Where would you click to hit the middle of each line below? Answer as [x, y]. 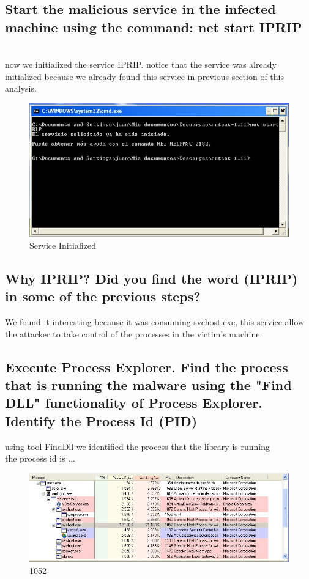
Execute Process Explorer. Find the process [147, 367]
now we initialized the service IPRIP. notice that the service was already [141, 65]
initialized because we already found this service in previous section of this [144, 76]
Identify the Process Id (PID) [101, 420]
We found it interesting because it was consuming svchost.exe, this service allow [155, 321]
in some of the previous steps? [103, 296]
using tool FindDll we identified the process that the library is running [137, 446]
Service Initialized [63, 245]
